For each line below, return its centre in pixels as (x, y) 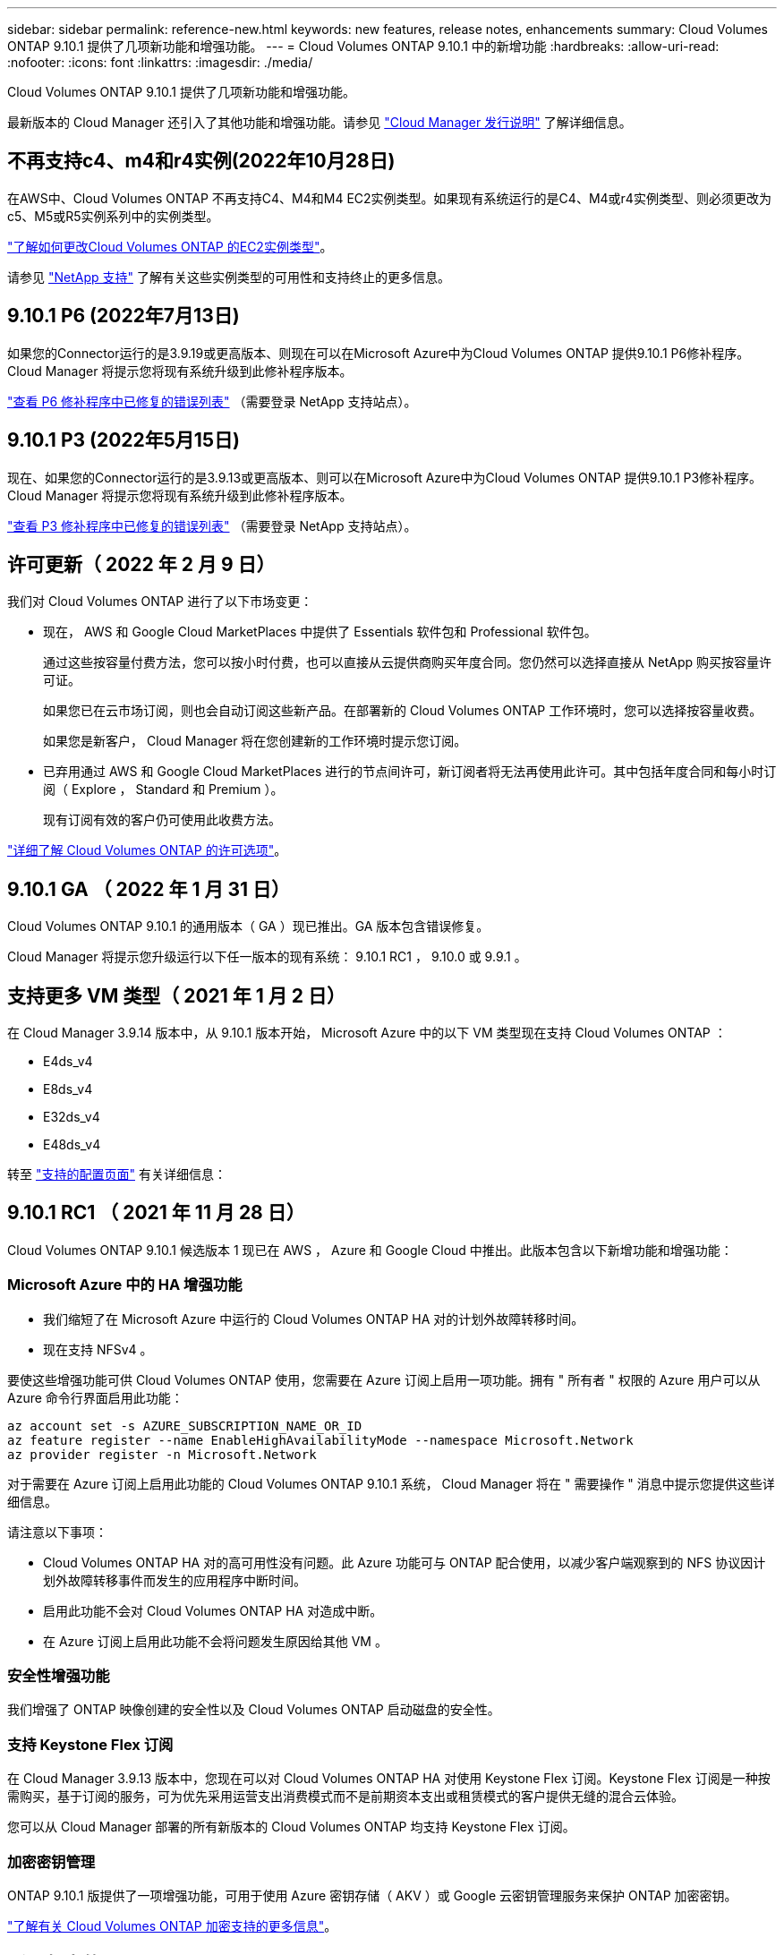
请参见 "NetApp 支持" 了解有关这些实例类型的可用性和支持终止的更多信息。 (229, 277)
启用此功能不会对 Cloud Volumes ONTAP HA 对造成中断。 (213, 1610)
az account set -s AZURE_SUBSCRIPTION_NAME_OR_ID (185, 1426)
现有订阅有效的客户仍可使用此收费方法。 (162, 820)
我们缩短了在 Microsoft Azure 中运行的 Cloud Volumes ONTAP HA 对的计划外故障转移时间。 (314, 1319)
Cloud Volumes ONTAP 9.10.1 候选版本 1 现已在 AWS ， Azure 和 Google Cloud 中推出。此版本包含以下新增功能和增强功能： (370, 1250)
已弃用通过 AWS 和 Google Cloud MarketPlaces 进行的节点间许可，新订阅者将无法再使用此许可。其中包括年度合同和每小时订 (410, 772)
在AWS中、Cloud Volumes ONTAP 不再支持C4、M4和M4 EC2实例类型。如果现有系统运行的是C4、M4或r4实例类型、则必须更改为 (389, 198)
